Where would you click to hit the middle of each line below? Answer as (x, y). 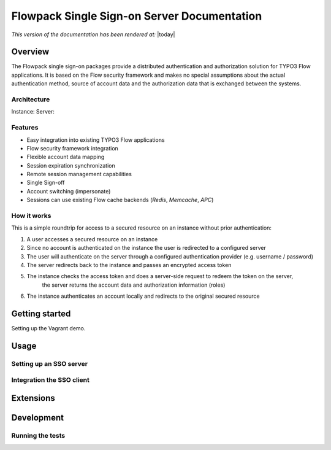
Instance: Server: (33, 112)
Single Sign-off (46, 183)
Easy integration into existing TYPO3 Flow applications (96, 140)
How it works (31, 216)
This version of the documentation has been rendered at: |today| (93, 34)
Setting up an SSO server (50, 363)
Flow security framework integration (73, 148)
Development (38, 418)
